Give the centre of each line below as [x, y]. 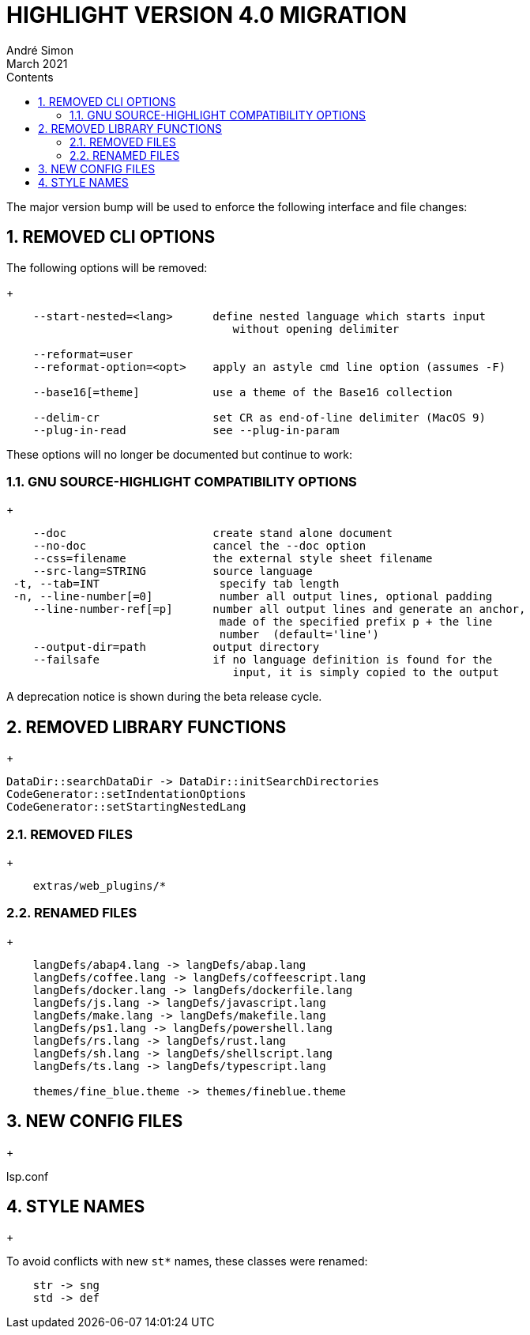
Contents [30, 77]
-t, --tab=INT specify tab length [176, 584]
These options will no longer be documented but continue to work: [180, 454]
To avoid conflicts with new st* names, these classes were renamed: [187, 1261]
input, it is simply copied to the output [366, 673]
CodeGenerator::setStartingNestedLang [126, 807]
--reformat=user [83, 354]
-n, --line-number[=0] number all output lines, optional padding [253, 597]
